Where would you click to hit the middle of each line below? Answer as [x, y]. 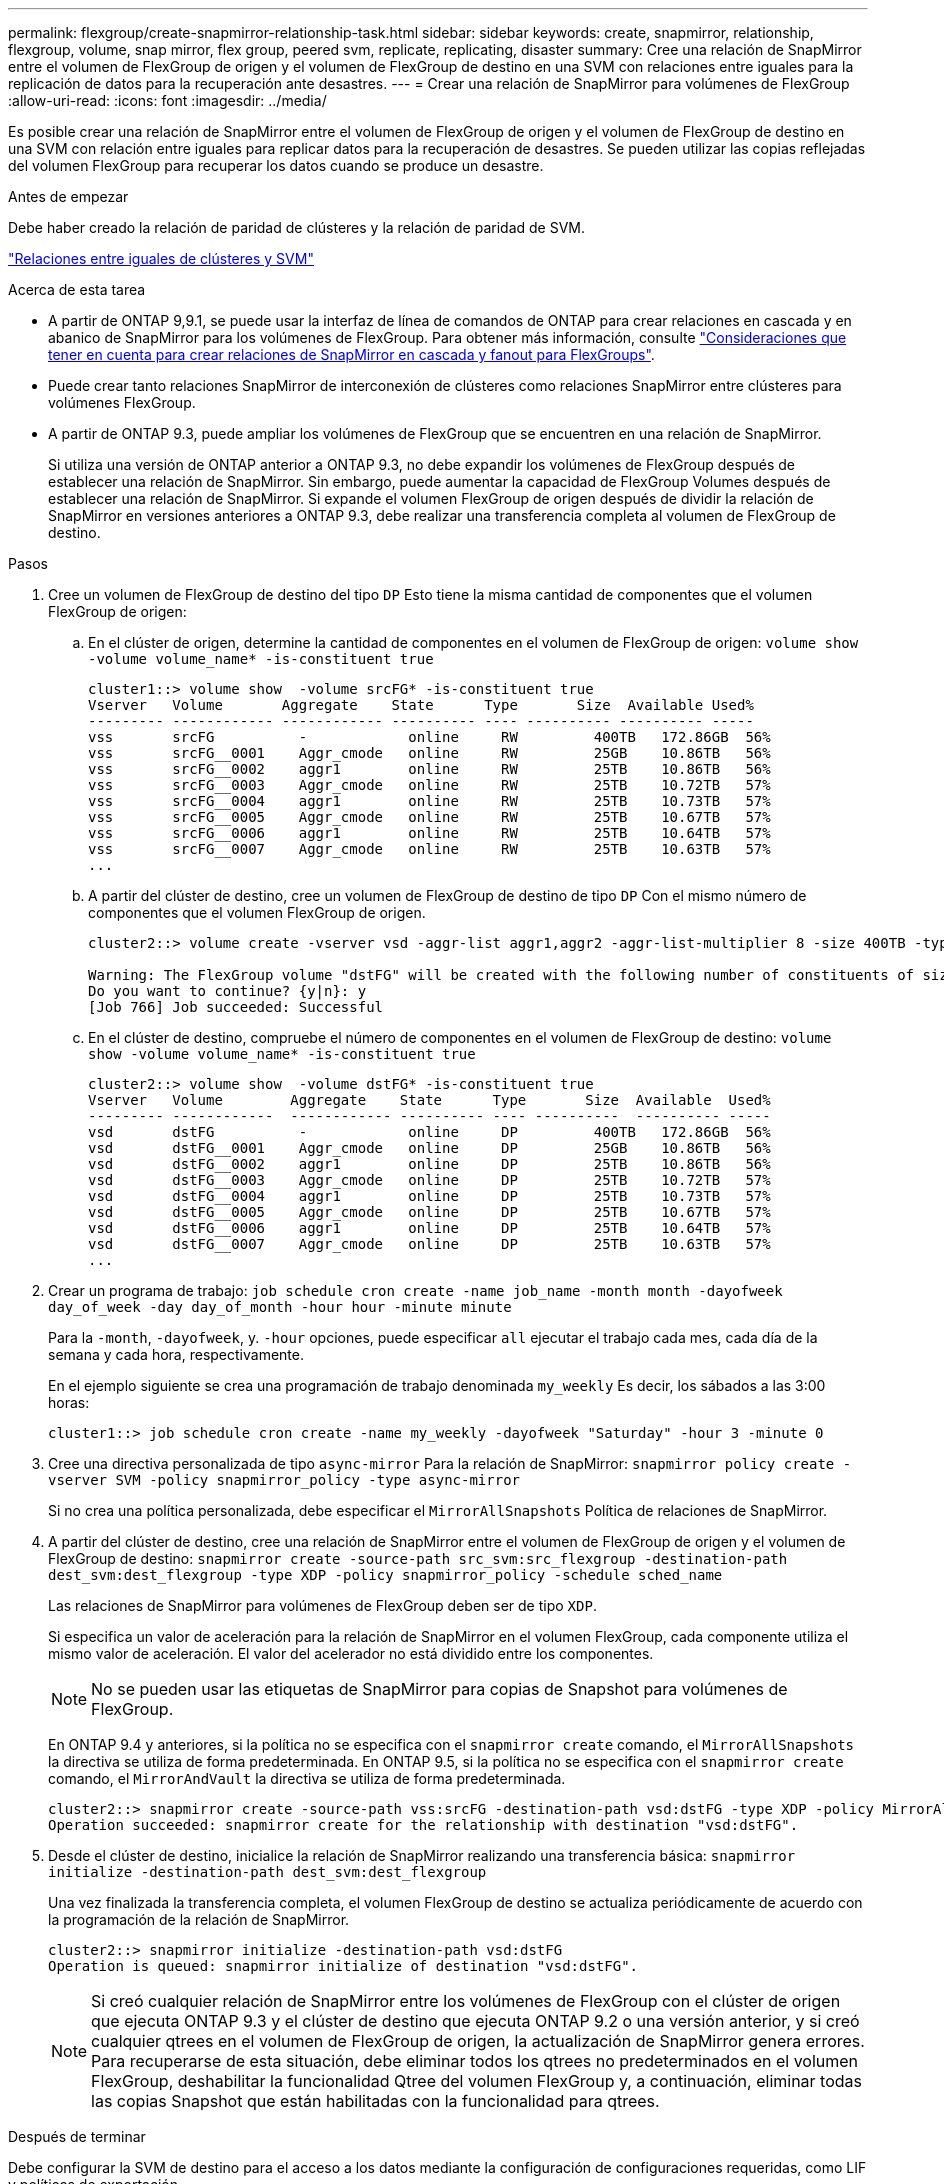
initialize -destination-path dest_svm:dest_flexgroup [267, 1872]
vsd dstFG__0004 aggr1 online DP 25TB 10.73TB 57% [429, 1196]
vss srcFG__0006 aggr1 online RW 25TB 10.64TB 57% [429, 833]
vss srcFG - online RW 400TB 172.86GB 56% [429, 737]
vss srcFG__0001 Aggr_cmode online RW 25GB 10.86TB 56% [429, 753]
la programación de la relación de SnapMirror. [199, 1919]
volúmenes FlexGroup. [122, 402]
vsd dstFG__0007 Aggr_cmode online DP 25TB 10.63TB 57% [429, 1244]
